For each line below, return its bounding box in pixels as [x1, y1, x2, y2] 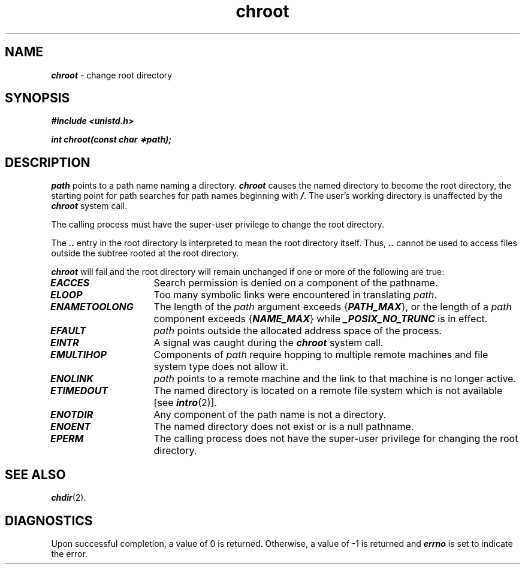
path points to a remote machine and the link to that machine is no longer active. [153, 373, 517, 385]
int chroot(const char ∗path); [51, 134, 172, 145]
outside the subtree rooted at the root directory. [51, 248, 239, 259]
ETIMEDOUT [50, 385, 108, 397]
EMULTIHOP [50, 349, 107, 361]
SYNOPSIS [5, 90, 70, 106]
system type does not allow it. [153, 361, 289, 373]
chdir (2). [51, 492, 86, 503]
